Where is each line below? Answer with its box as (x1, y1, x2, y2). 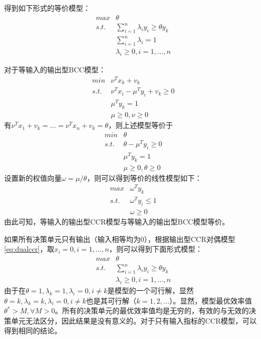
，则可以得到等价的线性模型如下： (87, 172, 202, 183)
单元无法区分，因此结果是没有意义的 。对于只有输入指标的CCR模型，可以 (11, 315, 257, 326)
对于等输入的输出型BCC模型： (4, 64, 106, 75)
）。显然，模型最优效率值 (169, 295, 252, 306)
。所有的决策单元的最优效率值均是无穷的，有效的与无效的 (55, 305, 249, 316)
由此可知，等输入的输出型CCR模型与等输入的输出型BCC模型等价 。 (4, 216, 229, 227)
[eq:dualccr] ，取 (4, 243, 54, 254)
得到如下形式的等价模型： (4, 3, 90, 13)
